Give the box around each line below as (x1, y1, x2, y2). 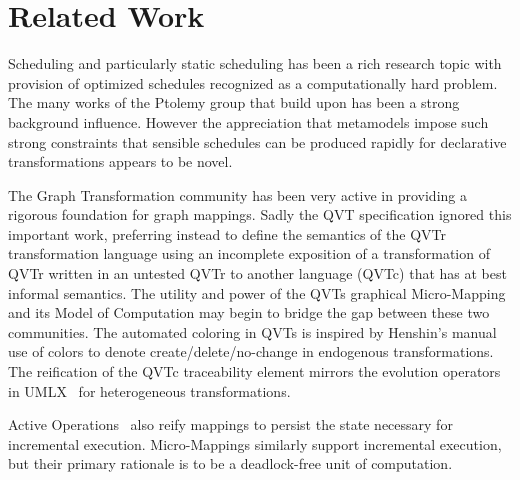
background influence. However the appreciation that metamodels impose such (8, 111, 489, 132)
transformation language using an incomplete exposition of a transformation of (8, 243, 490, 264)
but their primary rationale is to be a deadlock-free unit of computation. (8, 453, 453, 474)
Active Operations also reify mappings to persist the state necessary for (8, 414, 453, 435)
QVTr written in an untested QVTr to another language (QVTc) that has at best (8, 263, 507, 284)
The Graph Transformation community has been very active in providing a (8, 184, 467, 205)
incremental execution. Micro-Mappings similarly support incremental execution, (8, 433, 502, 454)
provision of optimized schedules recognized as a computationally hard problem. (8, 72, 498, 93)
